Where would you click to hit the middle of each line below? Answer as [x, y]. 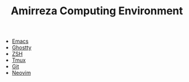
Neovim [21, 73]
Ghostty [21, 48]
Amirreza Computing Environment [97, 11]
